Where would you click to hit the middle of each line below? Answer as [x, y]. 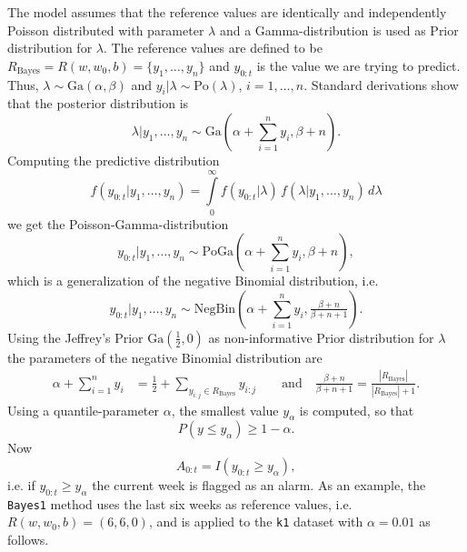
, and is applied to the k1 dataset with [256, 522]
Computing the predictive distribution [114, 160]
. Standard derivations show [381, 84]
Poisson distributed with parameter [106, 30]
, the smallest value [225, 410]
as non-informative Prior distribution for [321, 337]
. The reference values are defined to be [213, 48]
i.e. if [21, 484]
